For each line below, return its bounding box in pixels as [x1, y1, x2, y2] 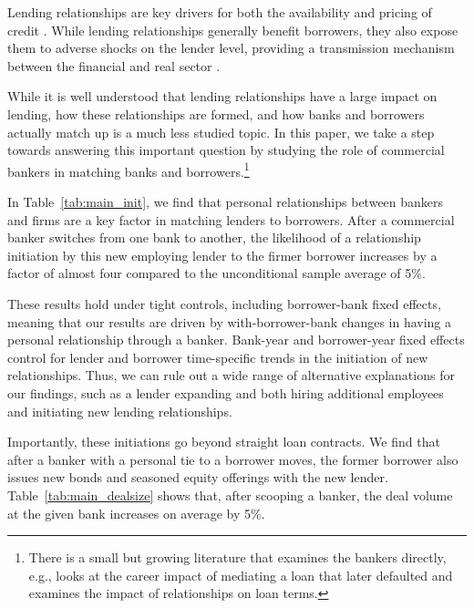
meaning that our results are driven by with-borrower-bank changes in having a [7, 312, 452, 331]
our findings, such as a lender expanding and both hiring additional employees [7, 383, 444, 402]
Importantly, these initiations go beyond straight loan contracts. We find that [7, 432, 440, 451]
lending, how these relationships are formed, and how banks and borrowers [7, 104, 425, 123]
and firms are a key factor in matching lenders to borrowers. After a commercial [7, 210, 455, 229]
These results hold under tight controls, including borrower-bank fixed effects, [7, 294, 441, 313]
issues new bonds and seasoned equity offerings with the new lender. [7, 468, 388, 487]
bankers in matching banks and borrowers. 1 [7, 159, 250, 180]
